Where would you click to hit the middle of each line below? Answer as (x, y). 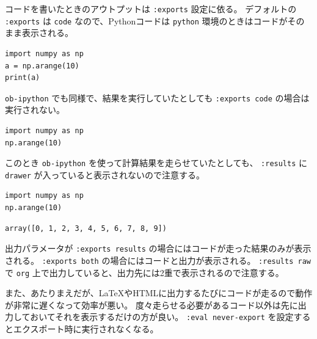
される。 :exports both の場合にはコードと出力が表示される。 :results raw (158, 260)
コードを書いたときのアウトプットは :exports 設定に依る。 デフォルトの (151, 9)
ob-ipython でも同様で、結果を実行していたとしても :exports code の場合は (157, 97)
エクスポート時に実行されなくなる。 (86, 329)
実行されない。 (35, 110)
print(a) (23, 78)
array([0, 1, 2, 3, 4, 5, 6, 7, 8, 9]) (86, 228)
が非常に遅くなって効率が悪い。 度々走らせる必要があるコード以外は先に (151, 304)
